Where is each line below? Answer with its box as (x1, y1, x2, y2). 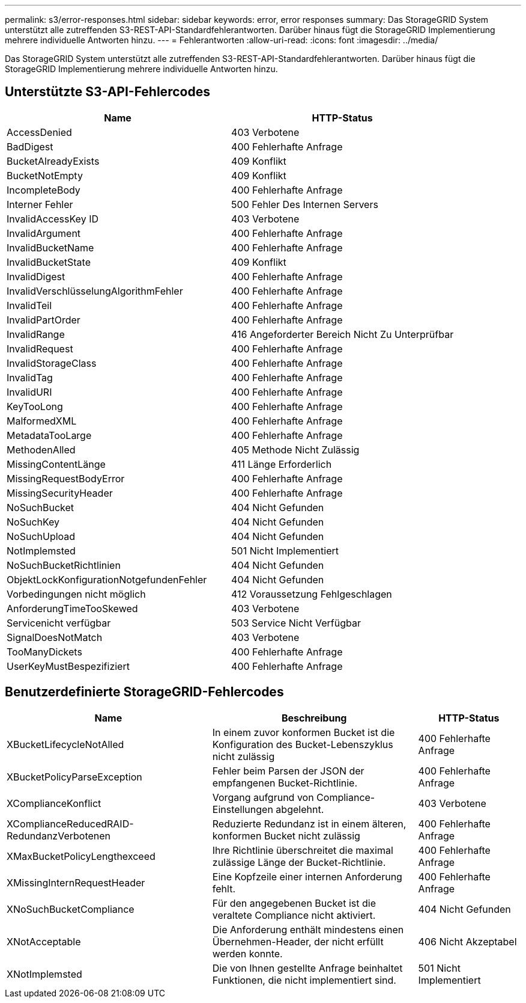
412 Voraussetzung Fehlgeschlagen (231, 587, 392, 600)
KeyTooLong (7, 400, 63, 413)
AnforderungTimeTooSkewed (7, 602, 138, 615)
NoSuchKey (7, 515, 60, 528)
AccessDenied (7, 126, 72, 138)
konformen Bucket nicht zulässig (212, 829, 360, 842)
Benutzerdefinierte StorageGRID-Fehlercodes (5, 684, 284, 700)
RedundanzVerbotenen (7, 829, 111, 842)
